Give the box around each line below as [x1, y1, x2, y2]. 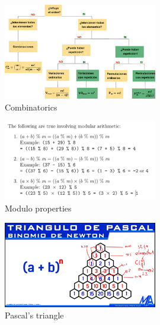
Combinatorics [5, 100, 57, 113]
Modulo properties [5, 201, 72, 214]
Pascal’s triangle [5, 309, 64, 321]
